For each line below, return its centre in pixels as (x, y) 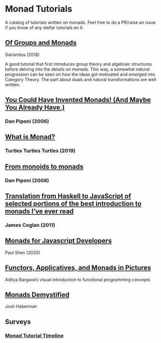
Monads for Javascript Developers (58, 241)
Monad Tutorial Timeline (34, 335)
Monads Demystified (37, 295)
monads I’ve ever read (40, 212)
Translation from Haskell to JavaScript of (68, 196)
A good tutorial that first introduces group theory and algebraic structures (79, 64)
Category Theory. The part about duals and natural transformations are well (80, 79)
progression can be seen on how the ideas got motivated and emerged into (80, 74)
